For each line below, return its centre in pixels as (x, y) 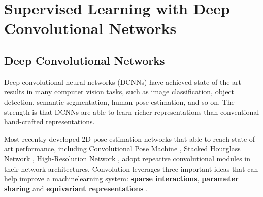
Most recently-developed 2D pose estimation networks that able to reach (117, 138)
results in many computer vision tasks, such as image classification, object (119, 92)
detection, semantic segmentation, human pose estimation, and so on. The (119, 101)
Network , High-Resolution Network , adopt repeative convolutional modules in (127, 158)
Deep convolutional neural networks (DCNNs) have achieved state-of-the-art (123, 81)
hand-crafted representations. (50, 122)
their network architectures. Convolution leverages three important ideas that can (131, 168)
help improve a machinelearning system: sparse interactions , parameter (121, 178)
